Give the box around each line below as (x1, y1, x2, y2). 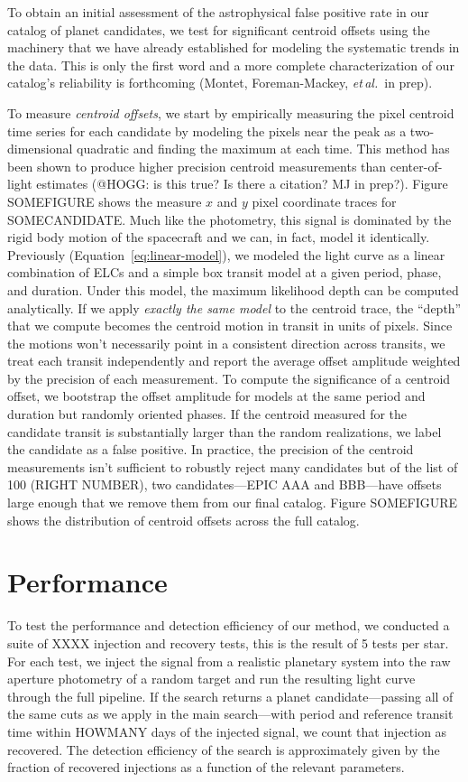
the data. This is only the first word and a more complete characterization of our (7, 55, 454, 74)
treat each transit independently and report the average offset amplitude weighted (7, 351, 461, 370)
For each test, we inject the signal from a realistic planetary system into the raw (7, 651, 451, 670)
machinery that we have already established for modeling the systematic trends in (7, 38, 460, 57)
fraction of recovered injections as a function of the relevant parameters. (7, 758, 405, 777)
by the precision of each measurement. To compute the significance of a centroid (7, 368, 451, 387)
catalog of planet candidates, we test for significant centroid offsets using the (7, 20, 430, 39)
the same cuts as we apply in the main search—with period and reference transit (7, 704, 454, 723)
